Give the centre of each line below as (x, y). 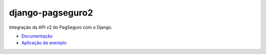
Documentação (37, 36)
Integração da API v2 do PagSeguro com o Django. (61, 27)
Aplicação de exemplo (44, 43)
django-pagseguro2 (51, 13)
